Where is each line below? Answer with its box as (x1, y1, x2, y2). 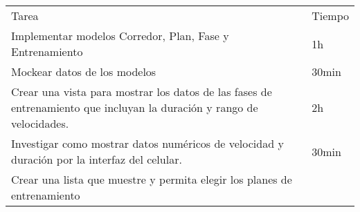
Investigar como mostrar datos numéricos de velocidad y (11, 135, 284, 151)
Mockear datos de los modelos (11, 64, 156, 79)
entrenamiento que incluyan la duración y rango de (11, 99, 258, 115)
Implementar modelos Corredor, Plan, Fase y (11, 28, 229, 44)
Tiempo (312, 8, 349, 23)
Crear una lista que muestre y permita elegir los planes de (11, 171, 292, 187)
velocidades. (11, 115, 69, 131)
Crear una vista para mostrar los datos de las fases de (11, 84, 272, 99)
